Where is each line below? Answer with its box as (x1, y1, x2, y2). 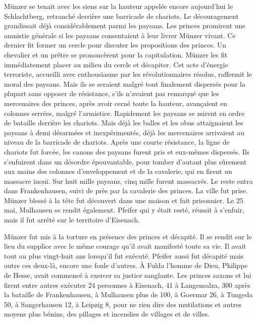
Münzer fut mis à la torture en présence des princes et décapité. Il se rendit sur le (4, 231, 252, 241)
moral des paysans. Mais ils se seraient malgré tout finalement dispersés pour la (4, 78, 246, 89)
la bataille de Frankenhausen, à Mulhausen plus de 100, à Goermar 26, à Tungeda (4, 289, 253, 300)
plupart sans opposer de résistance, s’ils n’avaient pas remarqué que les (4, 88, 219, 99)
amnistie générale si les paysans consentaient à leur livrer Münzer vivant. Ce (4, 30, 236, 40)
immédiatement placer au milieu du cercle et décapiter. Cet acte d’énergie (4, 59, 228, 69)
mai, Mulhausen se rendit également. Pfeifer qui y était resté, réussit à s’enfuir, (4, 205, 245, 215)
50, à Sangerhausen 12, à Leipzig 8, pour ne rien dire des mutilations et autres (4, 299, 242, 309)
